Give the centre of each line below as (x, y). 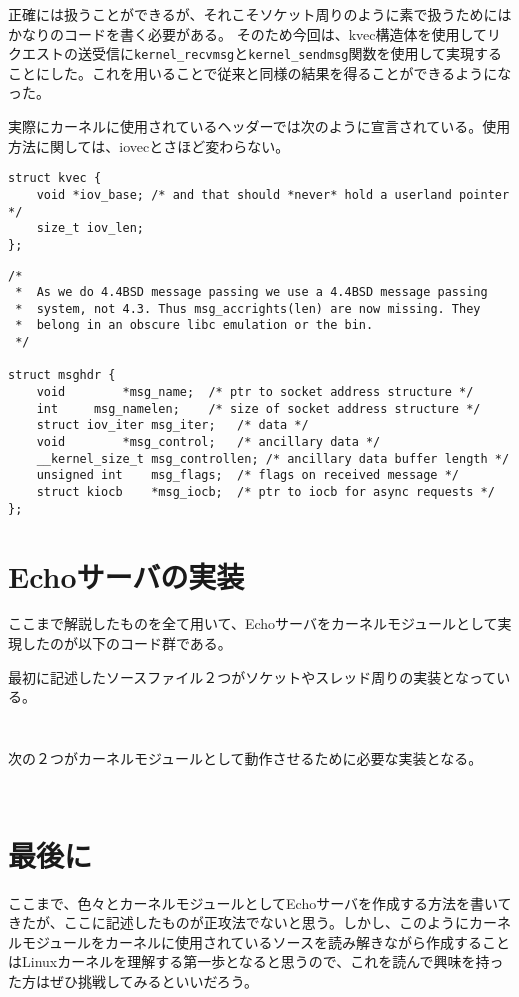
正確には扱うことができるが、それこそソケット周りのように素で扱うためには (260, 14)
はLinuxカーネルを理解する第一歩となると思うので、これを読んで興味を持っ (256, 961)
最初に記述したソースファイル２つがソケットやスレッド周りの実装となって (252, 676)
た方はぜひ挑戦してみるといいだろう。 (133, 980)
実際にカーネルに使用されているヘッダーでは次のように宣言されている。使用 (259, 126)
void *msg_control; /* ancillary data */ (208, 442)
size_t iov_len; (90, 228)
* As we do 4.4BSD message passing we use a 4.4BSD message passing (251, 292)
